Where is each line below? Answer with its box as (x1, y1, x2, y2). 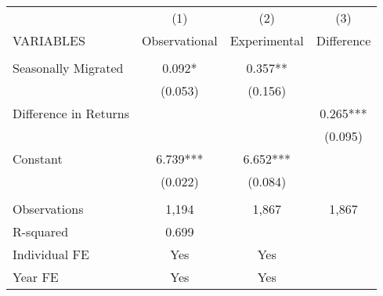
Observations (13, 200, 84, 218)
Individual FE (13, 245, 89, 263)
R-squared (13, 222, 69, 240)
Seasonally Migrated (13, 59, 124, 77)
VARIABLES (13, 31, 85, 49)
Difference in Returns (13, 104, 130, 122)
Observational (142, 31, 218, 49)
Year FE (13, 268, 59, 286)
